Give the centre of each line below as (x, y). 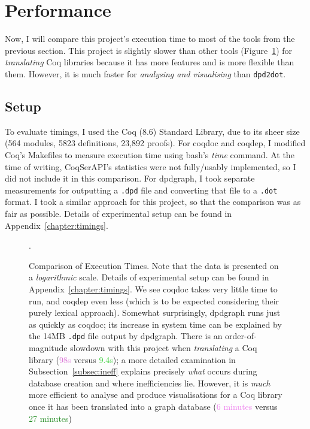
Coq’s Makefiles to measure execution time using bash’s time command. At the (150, 154)
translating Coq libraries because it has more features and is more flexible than (150, 62)
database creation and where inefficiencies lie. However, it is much (150, 383)
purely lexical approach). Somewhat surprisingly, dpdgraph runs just (155, 312)
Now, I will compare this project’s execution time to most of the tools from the (150, 39)
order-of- (241, 336)
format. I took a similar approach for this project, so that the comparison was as (153, 202)
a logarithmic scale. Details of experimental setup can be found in (149, 277)
